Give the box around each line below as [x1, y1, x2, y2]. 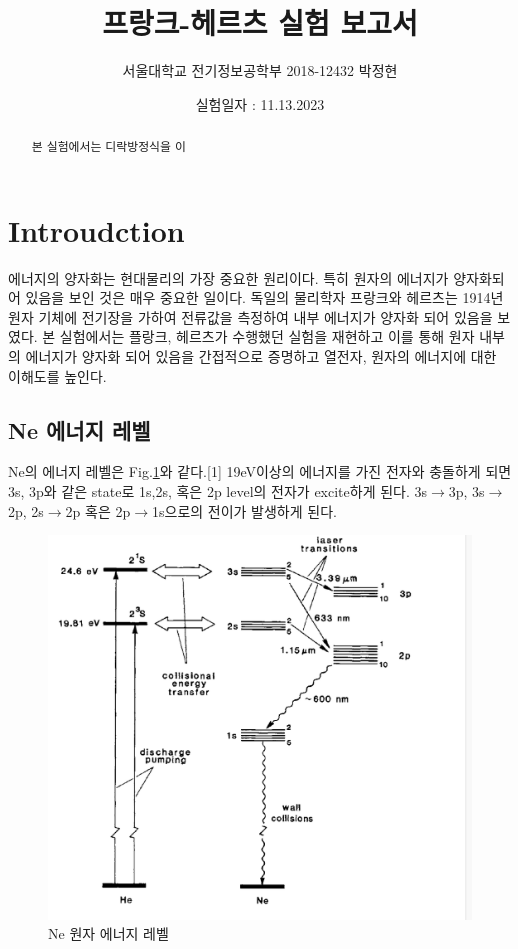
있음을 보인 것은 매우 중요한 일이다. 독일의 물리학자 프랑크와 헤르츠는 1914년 [25, 287, 504, 308]
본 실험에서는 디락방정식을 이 [31, 138, 186, 155]
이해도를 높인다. [8, 365, 107, 386]
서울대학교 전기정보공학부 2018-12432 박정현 [122, 60, 398, 81]
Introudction [8, 209, 185, 250]
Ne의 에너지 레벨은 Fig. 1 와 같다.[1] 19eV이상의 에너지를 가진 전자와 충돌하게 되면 [8, 461, 512, 482]
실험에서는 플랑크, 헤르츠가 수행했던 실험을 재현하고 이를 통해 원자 [59, 326, 475, 347]
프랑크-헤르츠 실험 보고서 [102, 2, 418, 43]
